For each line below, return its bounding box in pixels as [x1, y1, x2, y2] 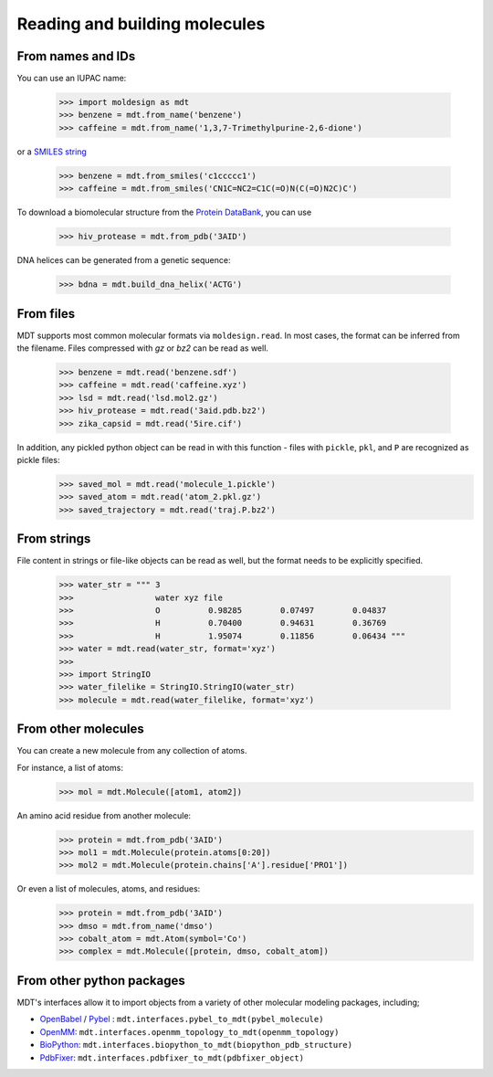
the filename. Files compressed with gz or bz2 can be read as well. [16, 343, 269, 354]
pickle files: [16, 454, 60, 465]
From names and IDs [16, 48, 136, 64]
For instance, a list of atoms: [16, 762, 123, 773]
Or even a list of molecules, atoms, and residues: [16, 883, 201, 894]
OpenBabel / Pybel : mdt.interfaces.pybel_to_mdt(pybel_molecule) [39, 1014, 324, 1025]
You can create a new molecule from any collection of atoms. [16, 745, 247, 756]
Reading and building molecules [16, 14, 266, 34]
